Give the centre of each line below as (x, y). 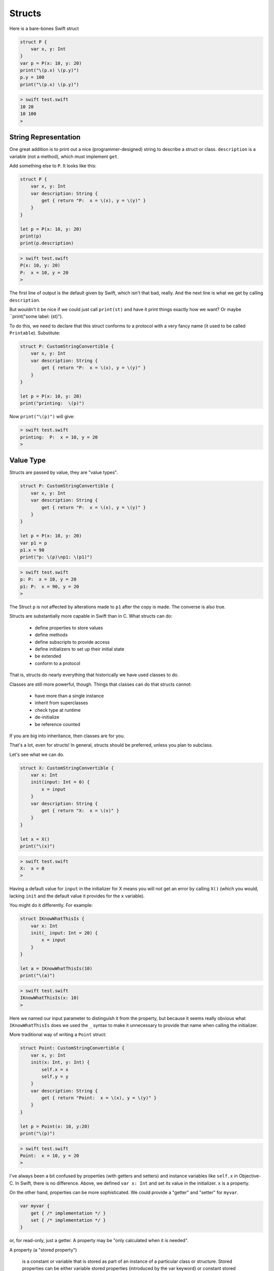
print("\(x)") (38, 846)
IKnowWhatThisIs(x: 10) (50, 998)
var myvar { (35, 1206)
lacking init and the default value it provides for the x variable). (77, 896)
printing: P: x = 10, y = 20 (59, 437)
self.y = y (55, 1076)
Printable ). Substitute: (35, 333)
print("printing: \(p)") (52, 403)
